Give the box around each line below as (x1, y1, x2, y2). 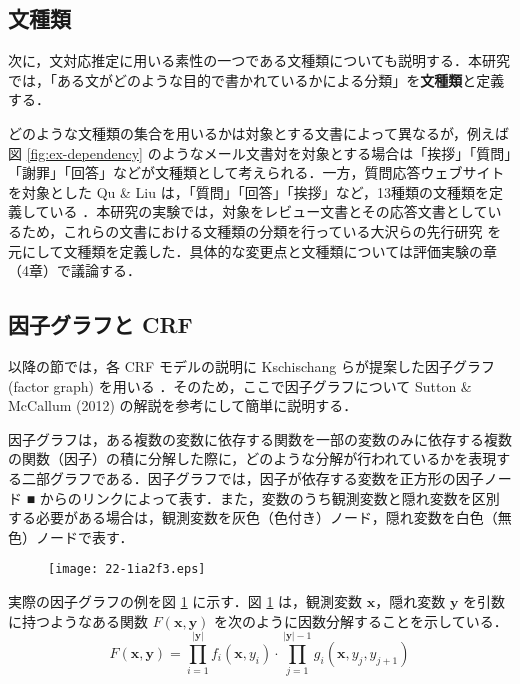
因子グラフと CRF (8, 309, 193, 340)
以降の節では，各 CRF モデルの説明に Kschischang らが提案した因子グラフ (8, 355, 496, 376)
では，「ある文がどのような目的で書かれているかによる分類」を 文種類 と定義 (8, 69, 505, 90)
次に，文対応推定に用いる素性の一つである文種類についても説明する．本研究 (8, 50, 511, 71)
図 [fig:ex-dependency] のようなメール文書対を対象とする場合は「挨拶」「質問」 (8, 142, 512, 163)
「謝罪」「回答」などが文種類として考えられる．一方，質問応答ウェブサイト (8, 162, 505, 183)
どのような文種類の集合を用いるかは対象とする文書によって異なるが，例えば (8, 122, 510, 143)
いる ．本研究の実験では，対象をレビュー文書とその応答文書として (49, 201, 488, 222)
